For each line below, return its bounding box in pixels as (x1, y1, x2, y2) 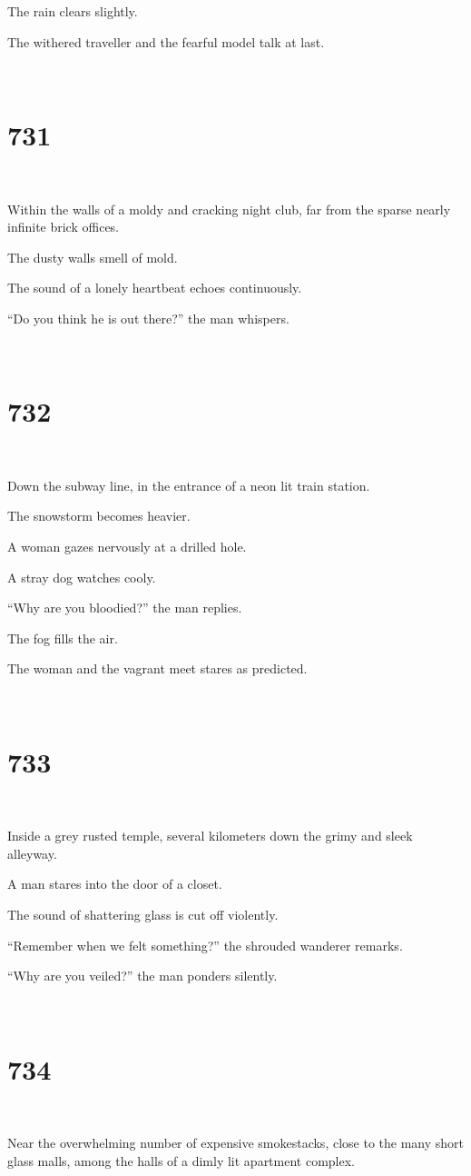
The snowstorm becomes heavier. (7, 506, 191, 525)
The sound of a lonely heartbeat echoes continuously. (7, 278, 302, 297)
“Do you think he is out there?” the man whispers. (7, 308, 289, 327)
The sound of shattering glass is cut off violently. (7, 905, 279, 924)
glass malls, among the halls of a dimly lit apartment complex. (7, 1151, 355, 1170)
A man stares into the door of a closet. (7, 874, 222, 893)
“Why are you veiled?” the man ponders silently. (7, 966, 278, 985)
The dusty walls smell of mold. (7, 247, 178, 266)
